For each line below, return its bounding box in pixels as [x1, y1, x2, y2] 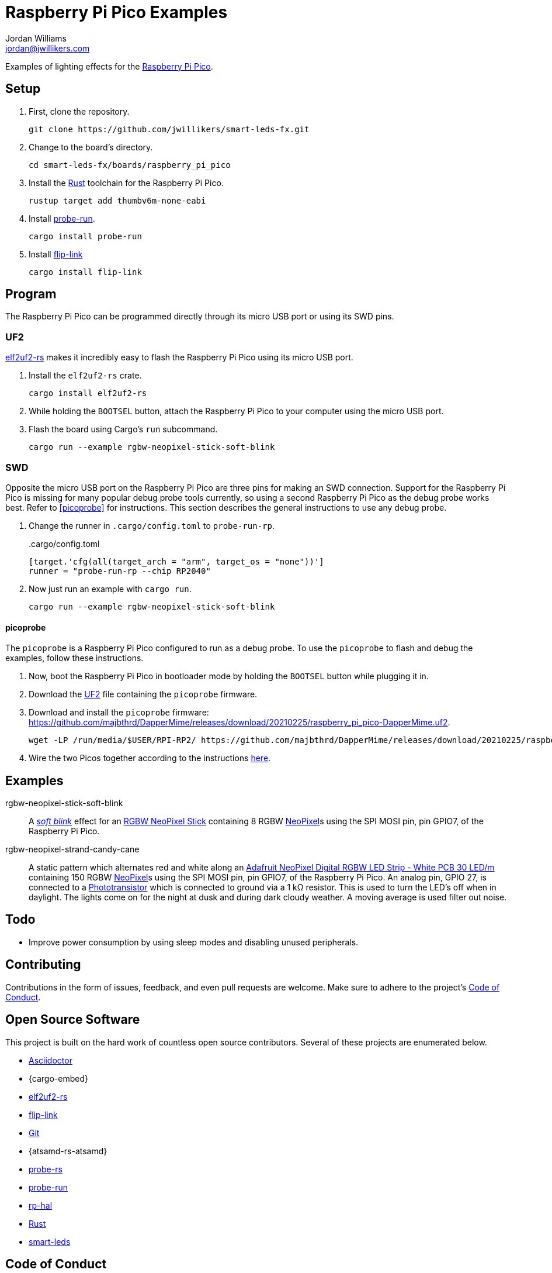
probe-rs [29, 1164, 63, 1174]
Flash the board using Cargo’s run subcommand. [29, 424, 218, 435]
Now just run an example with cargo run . [29, 583, 192, 594]
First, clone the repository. [29, 106, 130, 116]
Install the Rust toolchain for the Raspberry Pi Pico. [29, 177, 224, 188]
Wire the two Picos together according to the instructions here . [29, 753, 271, 763]
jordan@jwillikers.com [5, 43, 90, 53]
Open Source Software [5, 1012, 140, 1027]
